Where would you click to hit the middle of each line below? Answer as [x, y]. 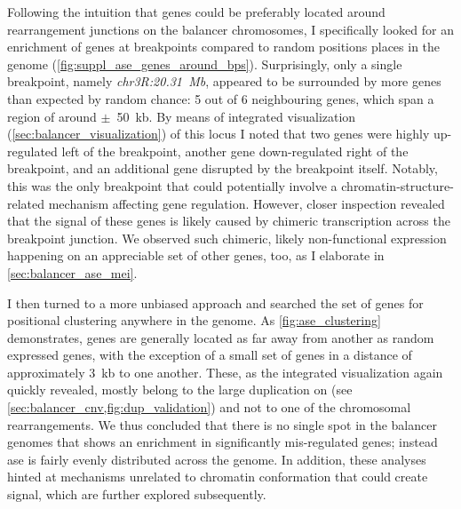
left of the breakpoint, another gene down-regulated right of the [235, 151]
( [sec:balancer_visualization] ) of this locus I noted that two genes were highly [219, 134]
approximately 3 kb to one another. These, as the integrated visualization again [225, 372]
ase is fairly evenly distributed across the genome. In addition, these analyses [217, 459]
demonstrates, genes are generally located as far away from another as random [221, 337]
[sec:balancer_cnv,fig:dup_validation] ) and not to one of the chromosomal [209, 407]
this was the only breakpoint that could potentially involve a [172, 185]
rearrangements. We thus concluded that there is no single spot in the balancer [222, 424]
